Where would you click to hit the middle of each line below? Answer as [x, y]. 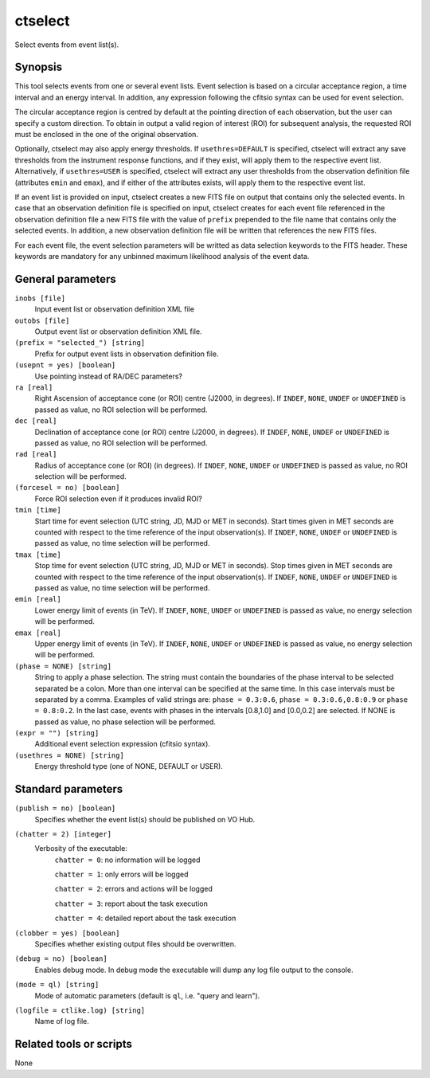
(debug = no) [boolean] [61, 959]
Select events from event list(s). [67, 45]
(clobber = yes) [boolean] [67, 933]
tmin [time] [38, 510]
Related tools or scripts [74, 1044]
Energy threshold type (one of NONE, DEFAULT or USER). [129, 766]
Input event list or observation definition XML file [115, 309]
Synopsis [39, 67]
